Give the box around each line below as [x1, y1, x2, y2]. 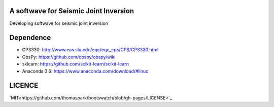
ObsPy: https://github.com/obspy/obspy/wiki [22, 54, 116, 60]
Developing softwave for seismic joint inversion [9, 20, 109, 26]
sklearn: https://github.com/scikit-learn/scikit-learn [22, 61, 129, 67]
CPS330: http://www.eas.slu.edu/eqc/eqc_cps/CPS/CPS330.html [22, 47, 159, 53]
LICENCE [9, 81, 39, 90]
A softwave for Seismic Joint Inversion [9, 7, 134, 15]
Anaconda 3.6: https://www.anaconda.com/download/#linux [22, 68, 148, 74]
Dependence [9, 33, 51, 42]
